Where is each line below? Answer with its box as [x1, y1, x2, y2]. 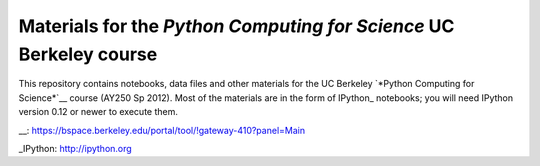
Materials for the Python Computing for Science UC [18, 15, 455, 37]
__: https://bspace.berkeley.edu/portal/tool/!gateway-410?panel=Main [18, 124, 305, 136]
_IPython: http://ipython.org [18, 142, 132, 154]
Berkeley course [18, 43, 158, 65]
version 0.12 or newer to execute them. [18, 106, 179, 118]
